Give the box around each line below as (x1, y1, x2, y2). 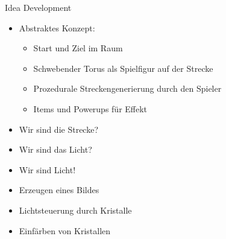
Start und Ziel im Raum (33, 42, 123, 54)
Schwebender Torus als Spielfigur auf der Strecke (33, 62, 213, 74)
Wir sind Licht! (19, 163, 76, 176)
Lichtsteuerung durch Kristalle (19, 203, 132, 216)
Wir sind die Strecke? (19, 123, 99, 135)
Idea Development (5, 1, 72, 13)
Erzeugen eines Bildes (19, 183, 99, 196)
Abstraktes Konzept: (19, 21, 95, 34)
